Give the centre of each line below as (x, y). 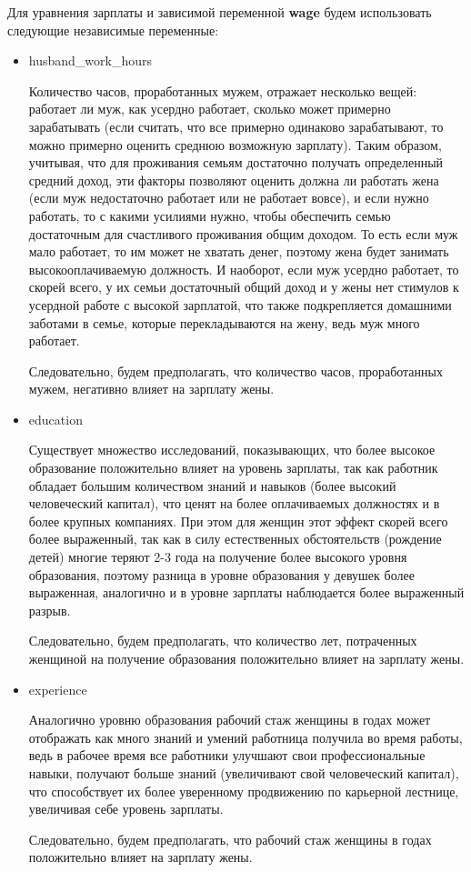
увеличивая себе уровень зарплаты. (126, 809)
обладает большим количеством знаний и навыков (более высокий (212, 485)
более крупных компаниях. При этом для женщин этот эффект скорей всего (238, 521)
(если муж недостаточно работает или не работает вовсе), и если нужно (229, 198)
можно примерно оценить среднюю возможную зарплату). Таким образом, (235, 144)
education (55, 419)
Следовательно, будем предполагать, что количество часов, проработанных (235, 371)
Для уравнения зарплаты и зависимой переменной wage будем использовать (220, 12)
